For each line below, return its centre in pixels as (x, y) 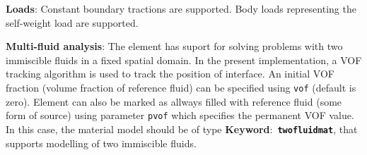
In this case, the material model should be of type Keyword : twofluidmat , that (182, 129)
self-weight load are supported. (72, 22)
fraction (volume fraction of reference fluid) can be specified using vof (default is (181, 87)
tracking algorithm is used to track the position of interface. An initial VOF (170, 74)
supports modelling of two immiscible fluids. (101, 143)
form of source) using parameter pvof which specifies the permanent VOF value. (180, 115)
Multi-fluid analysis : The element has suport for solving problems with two (174, 46)
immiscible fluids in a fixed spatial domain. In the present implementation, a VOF (184, 60)
